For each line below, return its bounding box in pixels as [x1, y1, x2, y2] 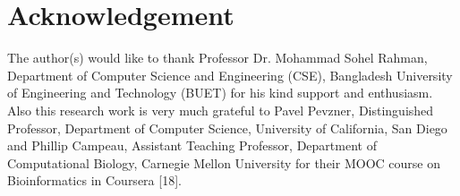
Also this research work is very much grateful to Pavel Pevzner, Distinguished [7, 100, 434, 119]
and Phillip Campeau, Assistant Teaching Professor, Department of [7, 136, 377, 155]
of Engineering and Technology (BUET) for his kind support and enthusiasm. [7, 83, 433, 102]
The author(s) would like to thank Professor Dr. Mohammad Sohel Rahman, [7, 48, 428, 67]
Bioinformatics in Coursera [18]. [7, 171, 182, 190]
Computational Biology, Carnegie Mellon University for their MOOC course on [7, 153, 440, 172]
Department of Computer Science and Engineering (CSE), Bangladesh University [7, 65, 453, 84]
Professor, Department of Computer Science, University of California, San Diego [7, 118, 447, 137]
